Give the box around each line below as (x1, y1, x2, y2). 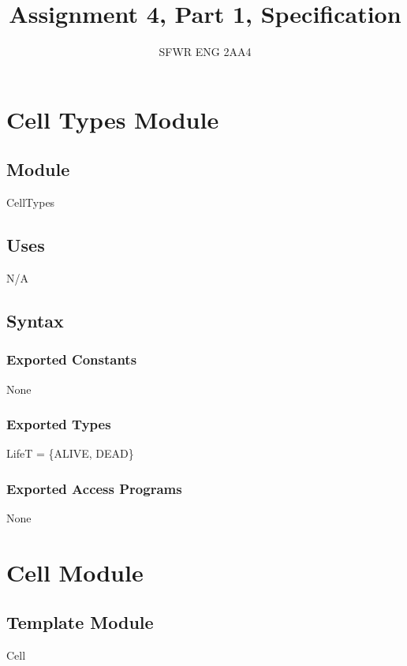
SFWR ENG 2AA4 (159, 43, 252, 60)
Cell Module (6, 556, 144, 588)
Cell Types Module (6, 103, 219, 135)
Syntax (6, 308, 64, 332)
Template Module (6, 610, 154, 634)
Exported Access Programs (6, 478, 182, 498)
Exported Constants (6, 350, 137, 369)
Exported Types (6, 414, 111, 434)
